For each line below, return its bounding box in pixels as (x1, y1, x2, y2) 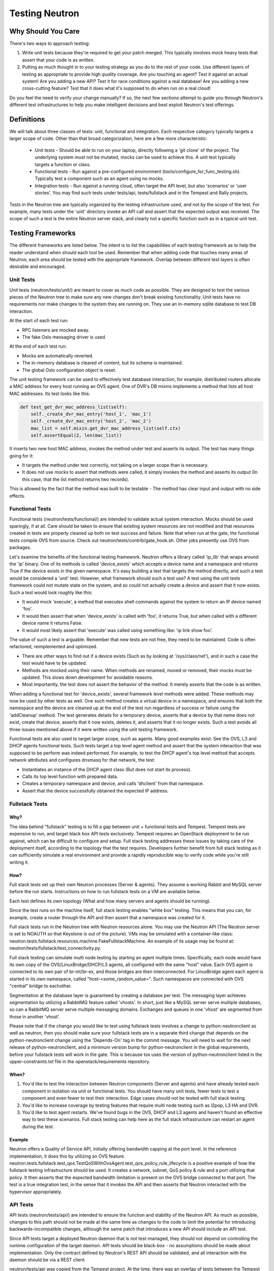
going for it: (9, 452, 34, 459)
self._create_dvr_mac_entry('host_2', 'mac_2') (30, 418, 152, 424)
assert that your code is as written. (22, 56, 95, 63)
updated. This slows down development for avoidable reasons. (22, 674, 153, 680)
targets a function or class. (35, 161, 91, 167)
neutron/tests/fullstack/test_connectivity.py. (9, 945, 101, 951)
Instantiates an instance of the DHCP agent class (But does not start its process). (22, 766, 192, 772)
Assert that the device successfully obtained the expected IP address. (22, 788, 169, 794)
